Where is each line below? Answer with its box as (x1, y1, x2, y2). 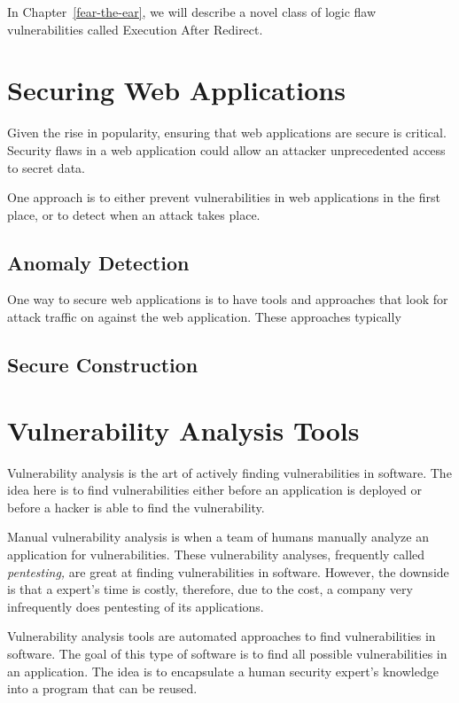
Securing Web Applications (7, 72, 346, 108)
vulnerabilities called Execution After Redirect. (7, 20, 263, 38)
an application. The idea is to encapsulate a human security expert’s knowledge (7, 661, 439, 680)
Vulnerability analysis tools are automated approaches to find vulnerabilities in (7, 627, 436, 645)
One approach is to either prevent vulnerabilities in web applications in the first (7, 188, 440, 207)
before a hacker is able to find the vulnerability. (7, 497, 265, 516)
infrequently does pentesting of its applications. (7, 597, 264, 615)
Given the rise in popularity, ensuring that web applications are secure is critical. (7, 123, 447, 142)
